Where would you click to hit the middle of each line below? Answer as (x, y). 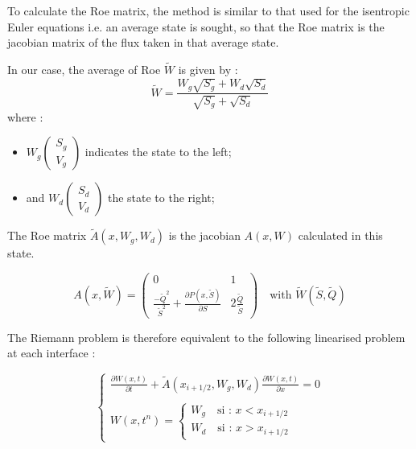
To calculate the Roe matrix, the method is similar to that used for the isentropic (208, 10)
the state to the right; (161, 198)
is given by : (208, 69)
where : (25, 116)
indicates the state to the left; (158, 152)
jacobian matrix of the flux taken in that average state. (143, 42)
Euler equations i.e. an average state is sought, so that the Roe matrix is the (196, 26)
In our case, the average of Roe (84, 69)
